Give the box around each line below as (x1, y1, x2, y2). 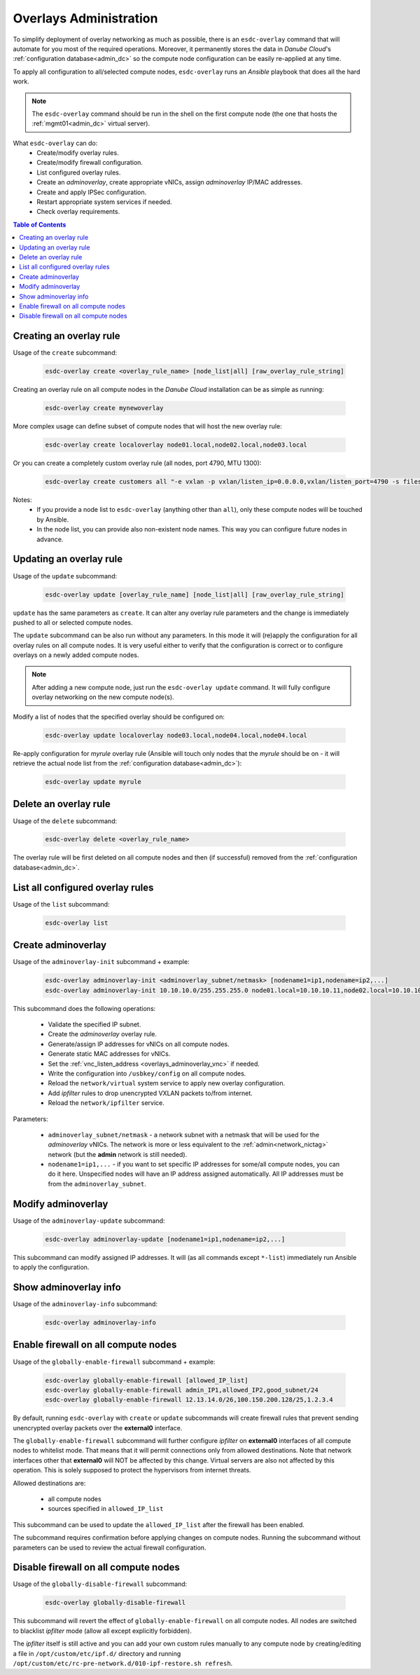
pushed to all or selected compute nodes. (13, 618, 133, 627)
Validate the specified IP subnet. (48, 1020, 141, 1029)
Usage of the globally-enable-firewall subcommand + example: (13, 1357, 216, 1366)
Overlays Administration (13, 11, 158, 26)
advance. (36, 535, 64, 543)
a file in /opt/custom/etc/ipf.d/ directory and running (13, 1649, 181, 1657)
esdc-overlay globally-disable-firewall (45, 1599, 185, 1607)
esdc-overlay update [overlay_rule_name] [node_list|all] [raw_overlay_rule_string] (45, 590, 344, 599)
